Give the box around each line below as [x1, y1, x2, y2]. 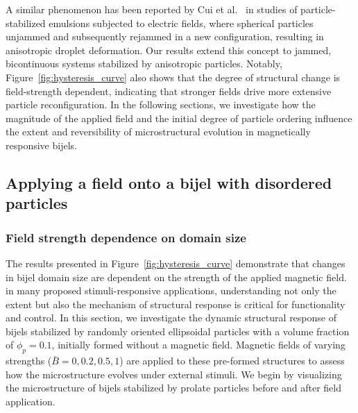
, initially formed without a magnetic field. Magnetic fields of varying [51, 337, 346, 352]
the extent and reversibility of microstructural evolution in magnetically [6, 124, 311, 139]
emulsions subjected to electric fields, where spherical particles [49, 15, 314, 30]
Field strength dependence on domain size [6, 228, 246, 246]
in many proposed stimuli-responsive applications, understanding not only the [6, 283, 336, 298]
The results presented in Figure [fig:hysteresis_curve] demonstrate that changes [6, 255, 346, 270]
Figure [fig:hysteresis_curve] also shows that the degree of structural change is [6, 69, 341, 84]
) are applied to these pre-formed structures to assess [119, 353, 345, 368]
